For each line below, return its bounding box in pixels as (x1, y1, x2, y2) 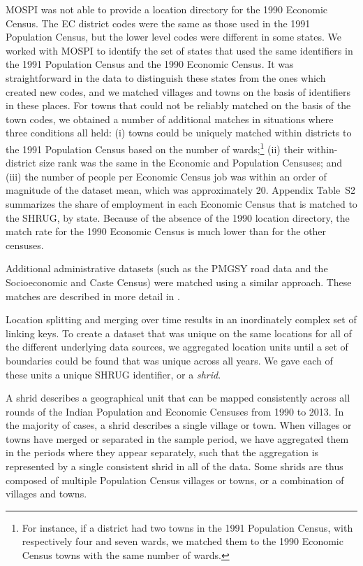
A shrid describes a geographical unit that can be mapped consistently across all (6, 390, 350, 405)
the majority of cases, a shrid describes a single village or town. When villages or (6, 418, 352, 432)
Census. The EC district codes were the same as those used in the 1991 (6, 15, 311, 30)
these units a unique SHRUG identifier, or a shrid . (6, 367, 221, 381)
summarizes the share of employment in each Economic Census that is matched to (6, 196, 357, 211)
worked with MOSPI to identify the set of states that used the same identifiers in (6, 43, 353, 57)
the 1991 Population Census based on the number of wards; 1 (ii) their (6, 139, 304, 156)
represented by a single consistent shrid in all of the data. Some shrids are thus (6, 459, 343, 474)
